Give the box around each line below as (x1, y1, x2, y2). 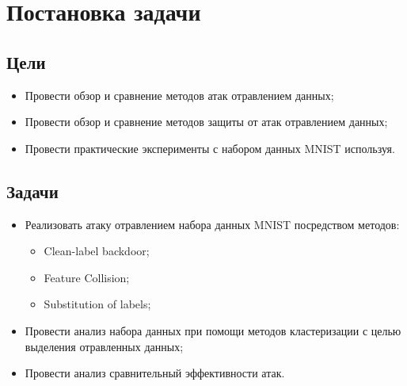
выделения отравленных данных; (25, 338, 184, 354)
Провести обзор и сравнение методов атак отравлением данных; (25, 86, 334, 103)
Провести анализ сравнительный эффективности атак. (25, 365, 285, 381)
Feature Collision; (44, 269, 130, 285)
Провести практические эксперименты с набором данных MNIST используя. (25, 139, 395, 156)
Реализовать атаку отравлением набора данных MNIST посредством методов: (25, 216, 400, 232)
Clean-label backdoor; (44, 243, 150, 259)
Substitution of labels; (44, 296, 151, 312)
